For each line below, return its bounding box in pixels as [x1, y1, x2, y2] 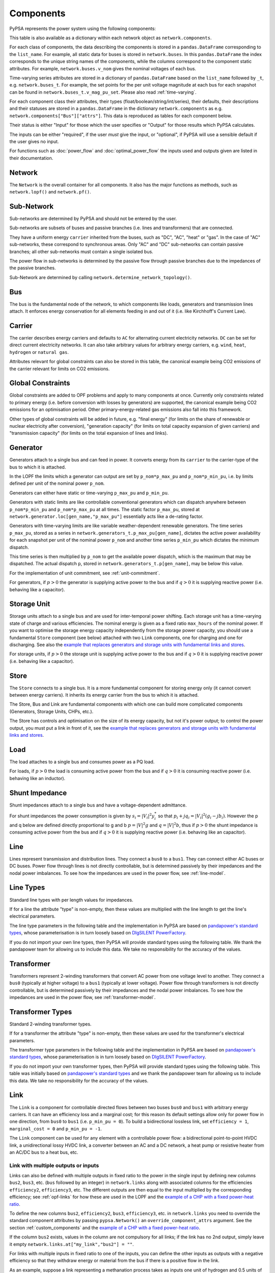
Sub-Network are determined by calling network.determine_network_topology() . [9, 274, 192, 280]
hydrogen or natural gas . [9, 349, 69, 355]
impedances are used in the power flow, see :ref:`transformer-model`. [9, 994, 156, 1000]
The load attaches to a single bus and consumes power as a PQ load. [9, 759, 155, 765]
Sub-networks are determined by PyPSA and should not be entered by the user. [9, 215, 177, 222]
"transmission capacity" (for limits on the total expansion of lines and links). [9, 430, 168, 436]
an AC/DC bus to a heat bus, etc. [9, 1149, 78, 1155]
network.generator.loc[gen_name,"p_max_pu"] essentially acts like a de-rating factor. [9, 513, 204, 519]
